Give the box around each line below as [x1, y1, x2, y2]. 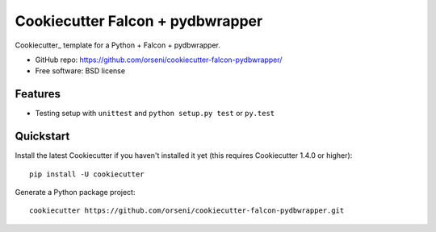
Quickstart [15, 130, 70, 143]
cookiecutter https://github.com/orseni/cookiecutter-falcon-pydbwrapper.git [29, 206, 345, 215]
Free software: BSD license [35, 66, 125, 76]
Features [15, 87, 61, 101]
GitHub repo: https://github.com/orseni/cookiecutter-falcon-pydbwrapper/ [35, 55, 283, 64]
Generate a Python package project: [15, 187, 136, 197]
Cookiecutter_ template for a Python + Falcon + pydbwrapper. [15, 40, 221, 50]
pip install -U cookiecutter [29, 169, 145, 179]
